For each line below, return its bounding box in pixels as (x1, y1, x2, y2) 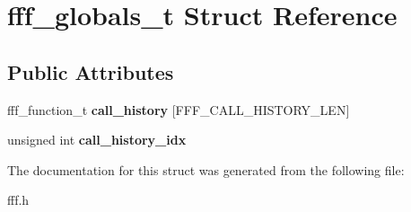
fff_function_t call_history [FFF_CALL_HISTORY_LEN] (7, 100, 350, 119)
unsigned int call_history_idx (7, 130, 187, 149)
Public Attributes (7, 57, 174, 85)
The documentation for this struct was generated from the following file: (7, 160, 405, 179)
